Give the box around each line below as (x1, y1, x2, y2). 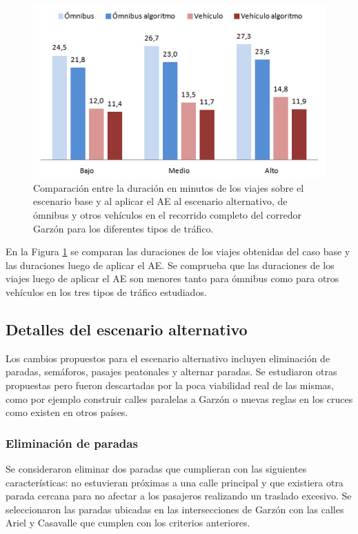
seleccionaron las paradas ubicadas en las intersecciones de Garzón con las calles (6, 502, 344, 516)
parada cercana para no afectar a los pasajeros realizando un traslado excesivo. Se (6, 488, 352, 503)
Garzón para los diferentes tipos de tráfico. (33, 221, 214, 235)
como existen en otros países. (6, 405, 128, 419)
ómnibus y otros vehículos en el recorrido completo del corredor (33, 208, 301, 222)
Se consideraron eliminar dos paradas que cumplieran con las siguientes (6, 462, 307, 476)
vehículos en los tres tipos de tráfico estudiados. (6, 285, 207, 299)
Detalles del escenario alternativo (6, 319, 248, 340)
